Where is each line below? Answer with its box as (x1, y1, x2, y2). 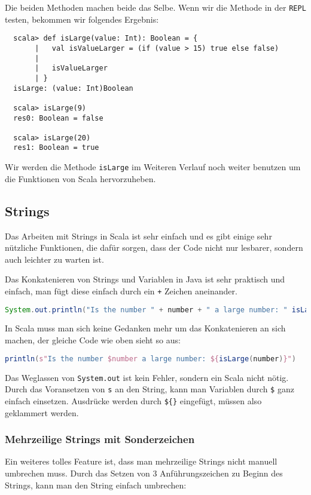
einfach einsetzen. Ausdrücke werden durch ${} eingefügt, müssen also (5, 394, 262, 407)
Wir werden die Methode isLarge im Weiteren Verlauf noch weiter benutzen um (5, 161, 301, 173)
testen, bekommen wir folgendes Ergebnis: (5, 13, 159, 25)
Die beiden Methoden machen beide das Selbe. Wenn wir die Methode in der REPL (5, 1, 306, 13)
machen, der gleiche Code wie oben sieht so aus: (5, 334, 181, 346)
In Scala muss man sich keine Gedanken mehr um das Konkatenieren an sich (5, 322, 286, 334)
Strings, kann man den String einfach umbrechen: (5, 478, 187, 491)
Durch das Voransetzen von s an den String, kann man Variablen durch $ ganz (5, 383, 294, 395)
